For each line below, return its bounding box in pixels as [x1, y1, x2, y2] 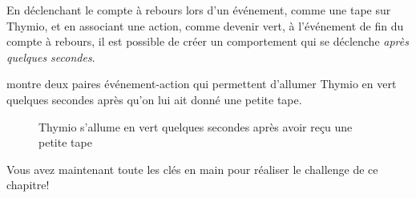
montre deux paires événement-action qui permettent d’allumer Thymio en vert [6, 75, 397, 92]
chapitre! [6, 176, 50, 193]
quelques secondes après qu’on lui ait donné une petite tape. [6, 91, 302, 107]
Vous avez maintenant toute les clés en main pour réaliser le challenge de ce [6, 160, 378, 177]
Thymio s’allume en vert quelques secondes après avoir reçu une [38, 118, 353, 135]
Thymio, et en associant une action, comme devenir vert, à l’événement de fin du [6, 17, 404, 34]
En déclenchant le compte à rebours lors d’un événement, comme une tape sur [6, 2, 391, 18]
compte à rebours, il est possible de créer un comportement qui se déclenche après [6, 33, 409, 50]
